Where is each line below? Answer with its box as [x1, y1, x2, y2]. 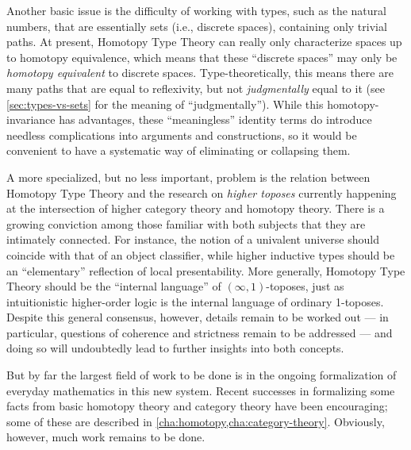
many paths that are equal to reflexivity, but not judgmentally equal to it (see [6, 79, 385, 96]
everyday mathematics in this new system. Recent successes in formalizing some [6, 382, 395, 398]
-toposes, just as [266, 278, 344, 294]
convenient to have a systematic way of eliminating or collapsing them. [6, 142, 351, 159]
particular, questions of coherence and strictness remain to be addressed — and [6, 324, 393, 340]
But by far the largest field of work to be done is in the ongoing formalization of [6, 367, 397, 383]
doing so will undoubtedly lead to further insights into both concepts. [6, 340, 344, 356]
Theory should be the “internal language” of [6, 278, 221, 294]
